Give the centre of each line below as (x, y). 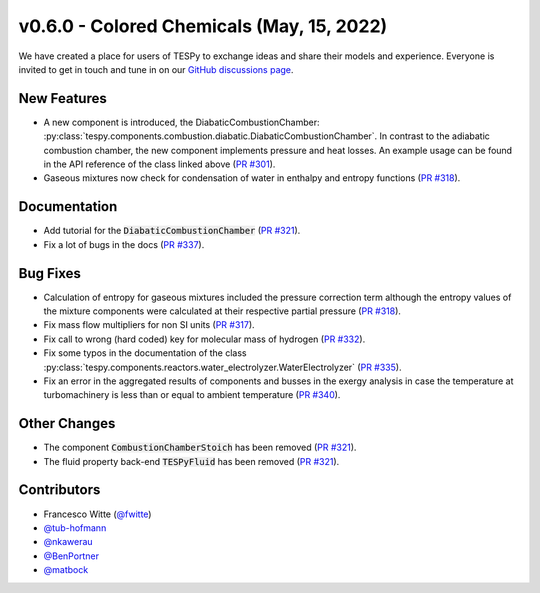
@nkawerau (68, 542)
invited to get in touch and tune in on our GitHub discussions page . (156, 69)
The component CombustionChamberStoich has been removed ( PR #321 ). (200, 447)
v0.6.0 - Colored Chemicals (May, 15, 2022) (203, 26)
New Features (62, 98)
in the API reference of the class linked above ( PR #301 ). (159, 164)
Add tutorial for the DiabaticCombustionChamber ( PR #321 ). (172, 231)
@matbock (66, 570)
